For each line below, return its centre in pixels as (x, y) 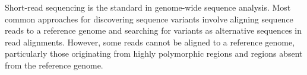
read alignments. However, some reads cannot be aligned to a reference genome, (150, 42)
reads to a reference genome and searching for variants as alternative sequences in (153, 30)
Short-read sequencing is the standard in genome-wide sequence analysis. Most (148, 7)
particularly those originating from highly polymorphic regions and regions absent (154, 53)
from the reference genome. (54, 65)
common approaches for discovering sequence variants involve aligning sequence (149, 19)
